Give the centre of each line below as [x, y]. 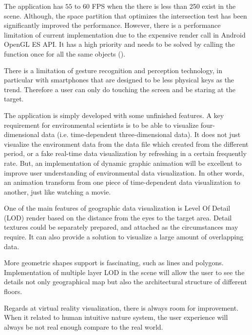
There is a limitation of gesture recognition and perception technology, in [113, 70]
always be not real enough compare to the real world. [84, 326]
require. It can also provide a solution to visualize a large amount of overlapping [124, 237]
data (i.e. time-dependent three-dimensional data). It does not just [141, 134]
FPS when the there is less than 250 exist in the [164, 6]
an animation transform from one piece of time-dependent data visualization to [122, 182]
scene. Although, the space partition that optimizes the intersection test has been [126, 15]
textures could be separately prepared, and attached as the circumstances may [121, 227]
